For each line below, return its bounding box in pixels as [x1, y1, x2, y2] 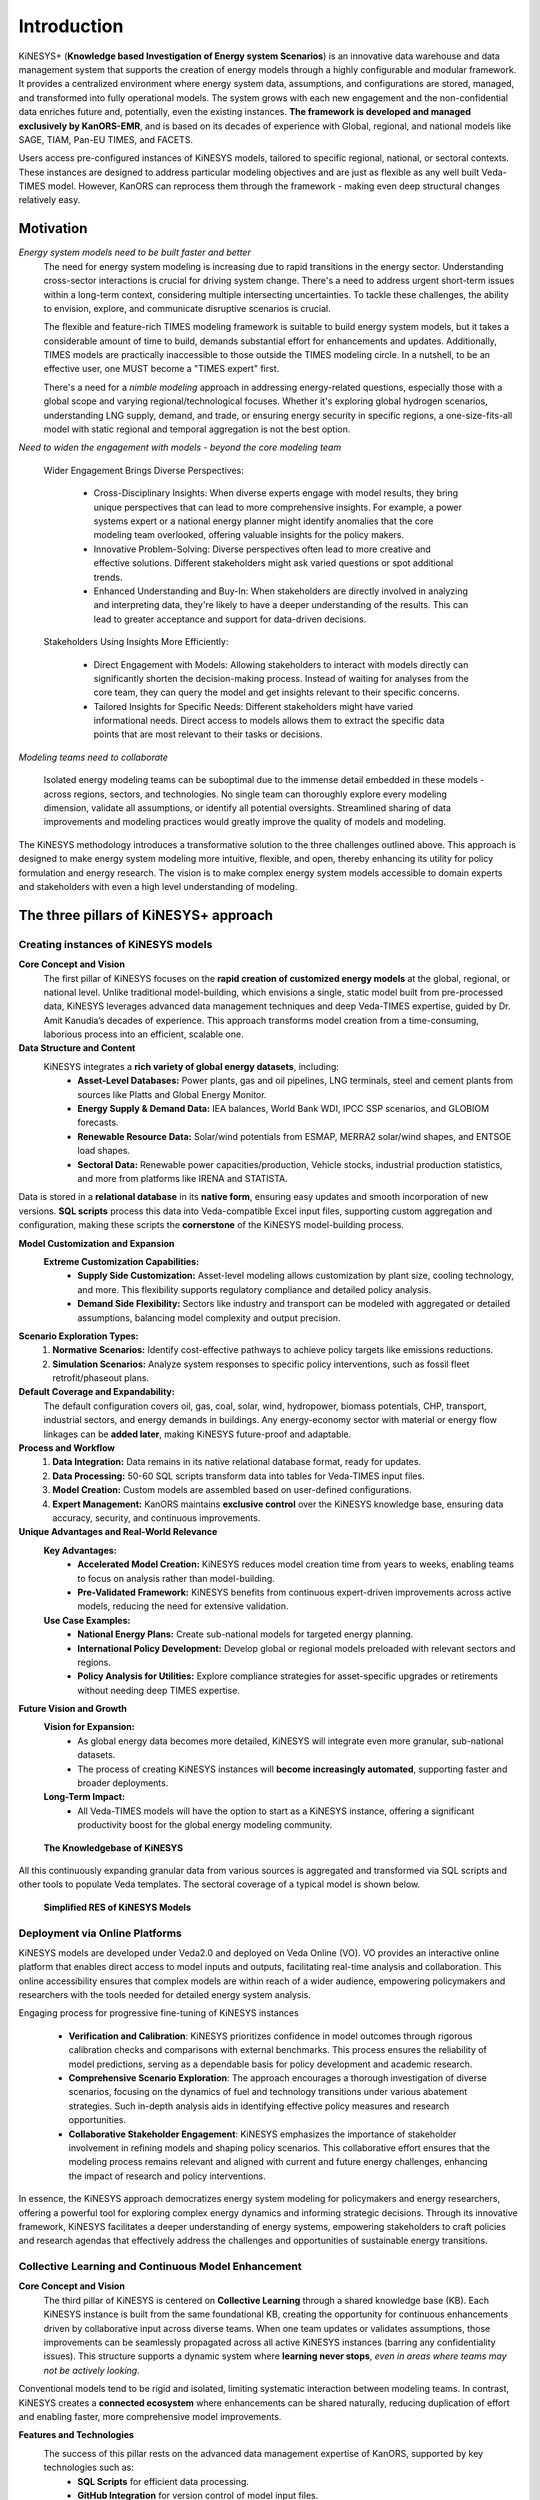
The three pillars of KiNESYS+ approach [18, 906, 274, 924]
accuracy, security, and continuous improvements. [52, 1511, 261, 1524]
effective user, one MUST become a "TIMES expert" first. [43, 363, 280, 375]
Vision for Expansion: [43, 1721, 135, 1733]
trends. [93, 571, 124, 583]
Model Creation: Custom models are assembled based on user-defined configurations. [52, 1484, 412, 1496]
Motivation [18, 220, 88, 237]
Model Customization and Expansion [18, 1237, 175, 1249]
